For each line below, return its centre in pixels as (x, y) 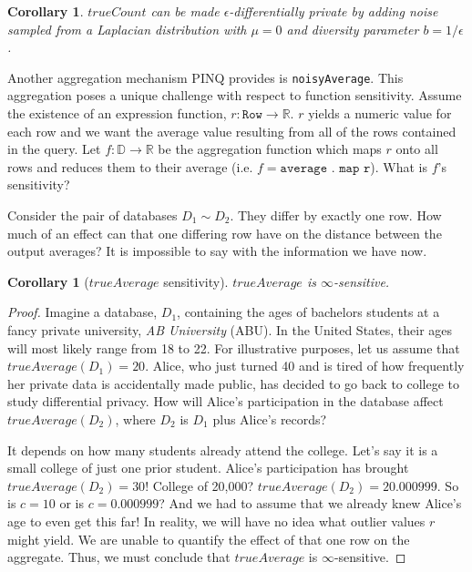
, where (135, 419)
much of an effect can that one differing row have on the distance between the (225, 233)
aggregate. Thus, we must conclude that (119, 557)
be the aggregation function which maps (270, 149)
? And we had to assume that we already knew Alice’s (310, 503)
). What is (399, 166)
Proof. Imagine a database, (82, 312)
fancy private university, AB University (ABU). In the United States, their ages (230, 329)
